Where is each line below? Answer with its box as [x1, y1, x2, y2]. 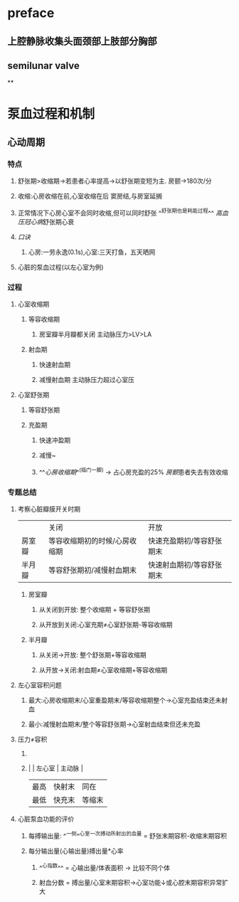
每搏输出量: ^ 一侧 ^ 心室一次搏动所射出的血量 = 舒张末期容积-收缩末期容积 [28, 830, 228, 840]
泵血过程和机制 [7, 105, 95, 122]
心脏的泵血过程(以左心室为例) [17, 262, 105, 271]
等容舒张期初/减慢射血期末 [48, 566, 137, 575]
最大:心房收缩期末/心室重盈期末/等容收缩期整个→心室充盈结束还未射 [28, 696, 228, 705]
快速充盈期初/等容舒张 [148, 536, 223, 546]
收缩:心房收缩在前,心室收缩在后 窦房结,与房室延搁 [17, 192, 162, 201]
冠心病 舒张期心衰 [23, 217, 75, 225]
